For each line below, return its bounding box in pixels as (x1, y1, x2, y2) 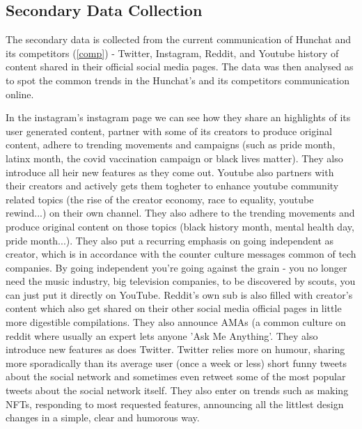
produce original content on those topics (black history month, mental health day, (6, 219, 354, 233)
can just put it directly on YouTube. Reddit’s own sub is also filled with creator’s (6, 287, 353, 302)
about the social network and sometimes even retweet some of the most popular (6, 369, 346, 384)
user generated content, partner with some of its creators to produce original (6, 123, 332, 138)
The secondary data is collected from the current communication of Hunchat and (6, 32, 352, 47)
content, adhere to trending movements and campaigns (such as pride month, (6, 137, 336, 152)
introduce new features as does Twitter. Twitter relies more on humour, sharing (6, 342, 345, 357)
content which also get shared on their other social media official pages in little (6, 301, 342, 315)
